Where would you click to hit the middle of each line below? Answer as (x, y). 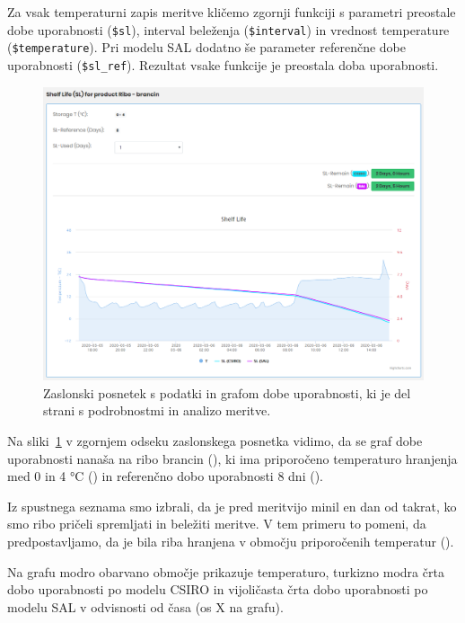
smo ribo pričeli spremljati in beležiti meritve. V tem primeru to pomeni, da (217, 524)
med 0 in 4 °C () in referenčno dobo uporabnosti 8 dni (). (165, 476)
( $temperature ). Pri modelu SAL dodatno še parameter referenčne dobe (206, 47)
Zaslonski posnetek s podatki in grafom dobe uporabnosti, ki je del (227, 392)
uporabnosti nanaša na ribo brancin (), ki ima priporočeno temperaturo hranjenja (232, 458)
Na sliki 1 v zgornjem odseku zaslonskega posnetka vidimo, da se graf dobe (215, 441)
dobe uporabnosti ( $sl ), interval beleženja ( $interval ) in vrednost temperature (228, 29)
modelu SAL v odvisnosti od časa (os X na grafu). (145, 606)
